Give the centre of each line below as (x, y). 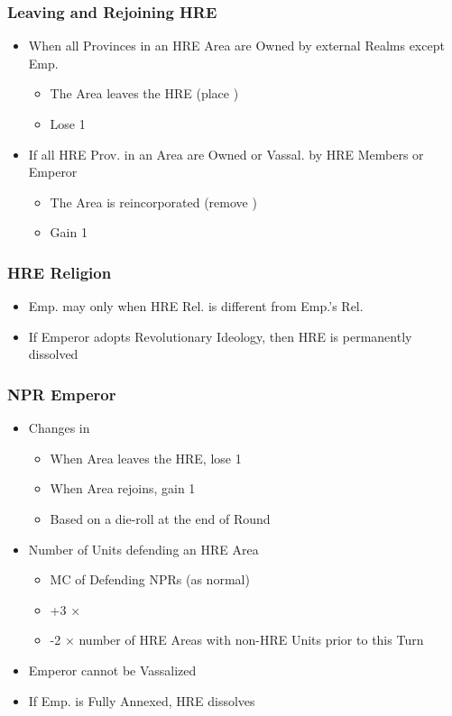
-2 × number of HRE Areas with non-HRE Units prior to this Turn (237, 640)
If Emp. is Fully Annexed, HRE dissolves (142, 700)
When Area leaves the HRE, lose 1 (146, 458)
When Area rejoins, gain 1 (123, 488)
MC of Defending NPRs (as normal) (150, 579)
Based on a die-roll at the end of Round (160, 518)
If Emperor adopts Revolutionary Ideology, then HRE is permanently (220, 336)
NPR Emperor (62, 394)
